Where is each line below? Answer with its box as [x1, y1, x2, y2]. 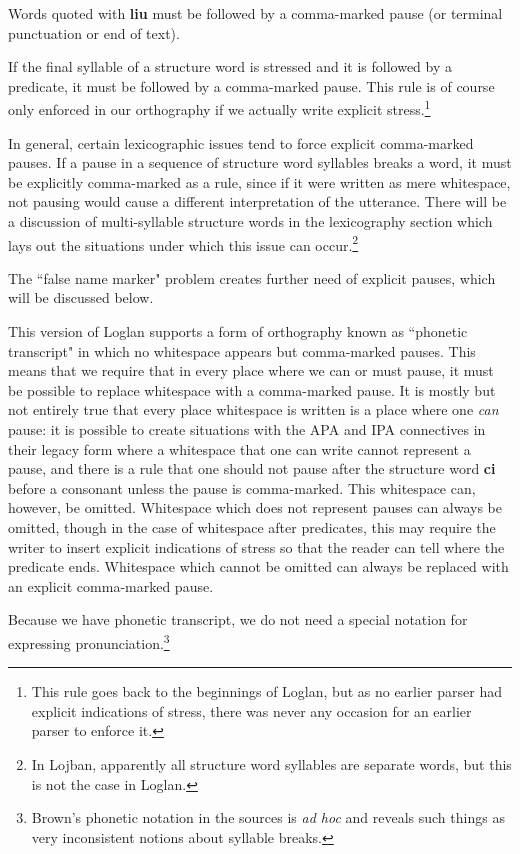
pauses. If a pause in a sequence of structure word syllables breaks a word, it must [8, 152, 512, 173]
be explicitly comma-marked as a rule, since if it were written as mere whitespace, [8, 171, 511, 192]
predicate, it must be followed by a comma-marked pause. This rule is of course [8, 75, 495, 96]
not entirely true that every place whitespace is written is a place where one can [8, 399, 499, 420]
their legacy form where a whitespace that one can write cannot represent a [8, 438, 471, 459]
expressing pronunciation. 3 [8, 629, 170, 653]
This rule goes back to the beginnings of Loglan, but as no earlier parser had [31, 681, 502, 702]
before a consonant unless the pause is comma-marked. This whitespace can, [8, 477, 476, 498]
